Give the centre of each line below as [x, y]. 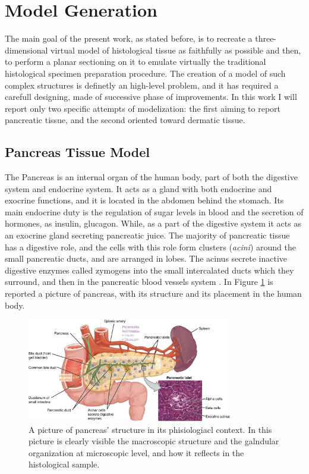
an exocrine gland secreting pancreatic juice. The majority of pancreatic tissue [147, 235]
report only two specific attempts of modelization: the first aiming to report [143, 108]
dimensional [26, 50]
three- [266, 38]
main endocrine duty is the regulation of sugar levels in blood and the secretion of [154, 211]
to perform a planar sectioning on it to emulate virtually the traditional [135, 62]
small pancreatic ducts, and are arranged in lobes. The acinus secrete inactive [146, 258]
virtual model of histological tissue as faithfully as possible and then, [176, 50]
